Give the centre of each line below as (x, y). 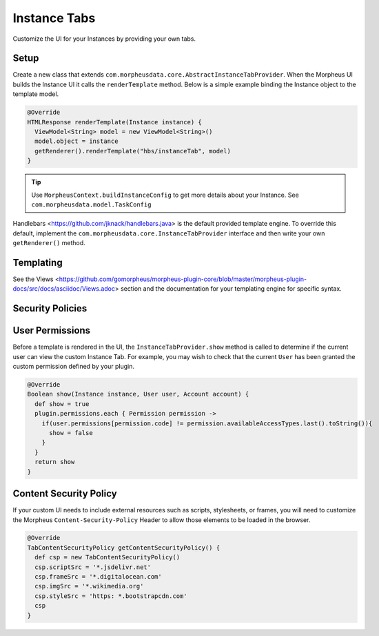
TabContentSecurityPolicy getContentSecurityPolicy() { (124, 548)
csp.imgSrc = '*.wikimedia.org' (89, 586)
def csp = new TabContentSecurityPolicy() (107, 557)
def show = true (62, 404)
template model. (36, 94)
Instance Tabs (54, 18)
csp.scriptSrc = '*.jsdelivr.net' (93, 567)
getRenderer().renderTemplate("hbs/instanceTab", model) (133, 151)
